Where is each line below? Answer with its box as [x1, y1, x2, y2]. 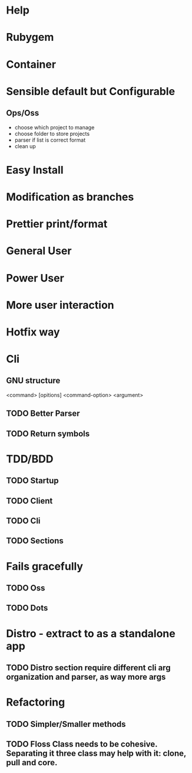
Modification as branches [6, 190, 134, 204]
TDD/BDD [6, 452, 54, 465]
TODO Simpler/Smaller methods [6, 719, 126, 729]
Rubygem [6, 31, 54, 44]
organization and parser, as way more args [6, 671, 166, 682]
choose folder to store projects [14, 130, 90, 137]
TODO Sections [6, 536, 64, 546]
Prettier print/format [6, 217, 108, 231]
